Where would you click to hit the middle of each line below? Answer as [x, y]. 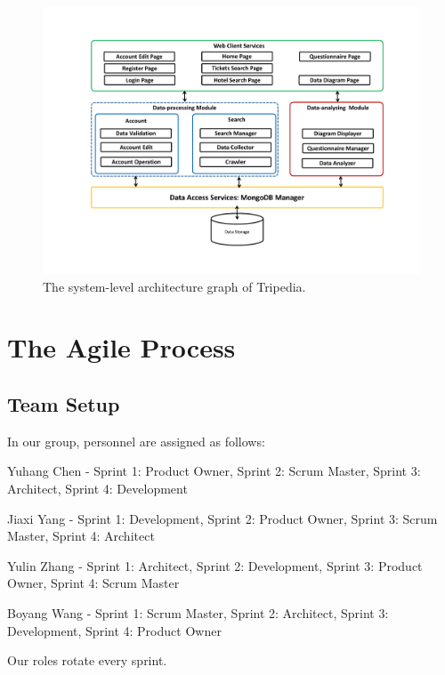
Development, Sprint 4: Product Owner [114, 630]
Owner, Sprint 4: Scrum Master [93, 583]
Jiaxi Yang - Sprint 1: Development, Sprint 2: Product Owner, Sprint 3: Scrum [222, 518]
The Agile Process [121, 347]
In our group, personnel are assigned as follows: [136, 441]
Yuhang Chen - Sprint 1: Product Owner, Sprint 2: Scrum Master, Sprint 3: [214, 471]
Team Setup [64, 404]
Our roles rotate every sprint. [87, 660]
